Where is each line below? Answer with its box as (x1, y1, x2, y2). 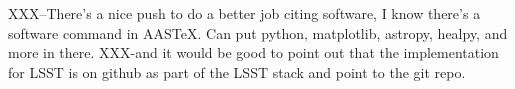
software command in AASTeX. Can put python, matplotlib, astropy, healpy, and (8, 22, 508, 43)
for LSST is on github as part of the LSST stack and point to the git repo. (8, 61, 466, 82)
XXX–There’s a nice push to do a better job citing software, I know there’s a (8, 3, 481, 23)
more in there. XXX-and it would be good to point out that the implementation (8, 42, 499, 63)
